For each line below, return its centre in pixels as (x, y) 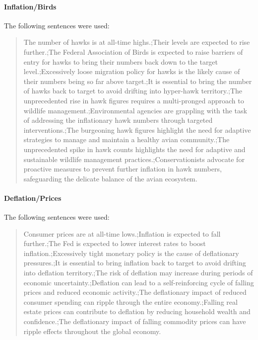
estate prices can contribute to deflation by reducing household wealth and (137, 311)
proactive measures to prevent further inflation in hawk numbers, (123, 169)
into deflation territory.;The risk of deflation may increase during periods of (138, 273)
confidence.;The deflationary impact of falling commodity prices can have (135, 321)
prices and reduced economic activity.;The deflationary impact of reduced (135, 292)
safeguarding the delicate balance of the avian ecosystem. (110, 178)
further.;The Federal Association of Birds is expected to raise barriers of (133, 51)
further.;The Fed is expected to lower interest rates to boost (115, 243)
